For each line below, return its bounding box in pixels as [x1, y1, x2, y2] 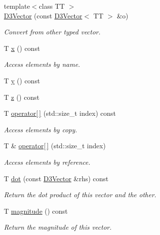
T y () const [4, 75, 40, 85]
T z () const [4, 92, 40, 102]
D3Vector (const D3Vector [4, 10, 82, 20]
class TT [39, 1, 65, 11]
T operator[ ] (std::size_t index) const [4, 108, 116, 118]
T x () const [4, 43, 40, 53]
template [4, 1, 30, 11]
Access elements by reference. [4, 157, 91, 167]
